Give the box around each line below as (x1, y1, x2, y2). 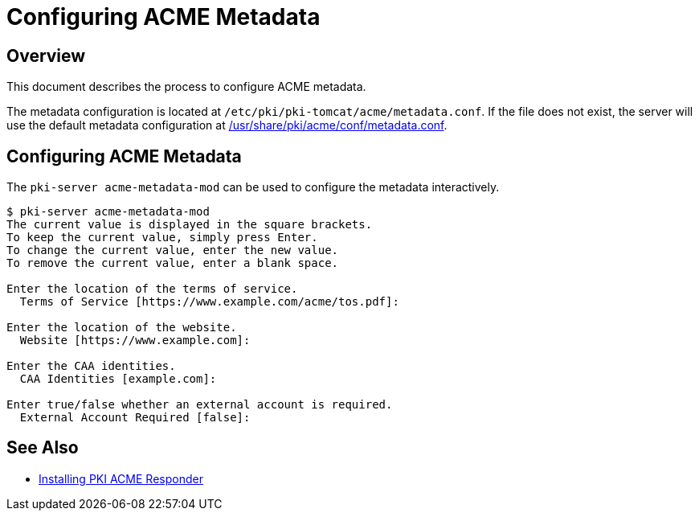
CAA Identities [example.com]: (19, 372, 217, 386)
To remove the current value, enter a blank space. (6, 256, 339, 270)
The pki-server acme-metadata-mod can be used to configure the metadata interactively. (6, 180, 500, 195)
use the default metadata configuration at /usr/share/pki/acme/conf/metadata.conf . (6, 118, 448, 133)
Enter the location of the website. (6, 321, 237, 334)
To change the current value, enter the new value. (6, 244, 339, 257)
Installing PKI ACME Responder (39, 471, 203, 486)
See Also (6, 437, 79, 458)
